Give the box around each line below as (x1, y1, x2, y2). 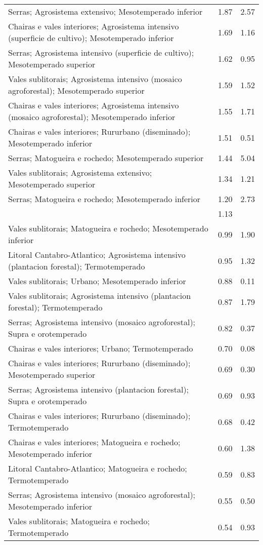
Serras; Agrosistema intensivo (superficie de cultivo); (8, 47, 194, 58)
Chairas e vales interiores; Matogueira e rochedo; (8, 436, 181, 448)
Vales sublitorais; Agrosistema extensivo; (8, 167, 152, 178)
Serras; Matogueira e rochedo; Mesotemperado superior (8, 152, 204, 164)
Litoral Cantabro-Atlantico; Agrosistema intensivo (8, 249, 186, 260)
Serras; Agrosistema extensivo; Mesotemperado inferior (8, 6, 203, 17)
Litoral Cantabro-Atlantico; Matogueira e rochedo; (8, 462, 187, 474)
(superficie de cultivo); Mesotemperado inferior (8, 32, 174, 44)
